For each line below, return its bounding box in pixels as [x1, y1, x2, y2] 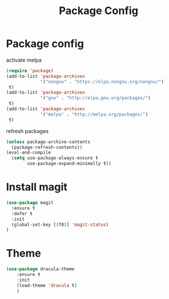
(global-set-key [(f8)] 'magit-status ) [11, 222, 109, 227]
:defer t [11, 210, 33, 216]
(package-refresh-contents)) [11, 144, 83, 150]
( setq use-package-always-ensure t [11, 155, 99, 161]
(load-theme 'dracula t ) [16, 283, 77, 288]
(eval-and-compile [6, 149, 51, 156]
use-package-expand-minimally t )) [27, 161, 111, 167]
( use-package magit [6, 200, 54, 206]
